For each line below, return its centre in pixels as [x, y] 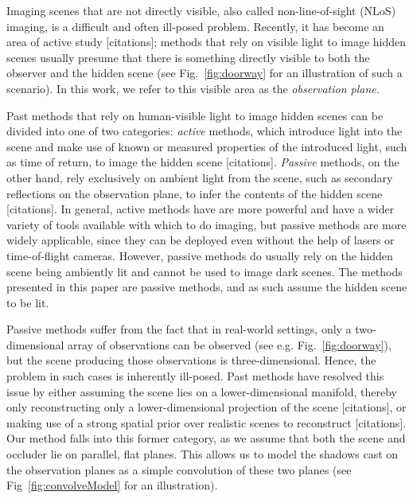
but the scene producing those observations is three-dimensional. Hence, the [191, 360]
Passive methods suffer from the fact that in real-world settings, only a [179, 329]
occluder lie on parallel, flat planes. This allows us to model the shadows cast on [203, 454]
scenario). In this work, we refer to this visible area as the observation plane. [193, 88]
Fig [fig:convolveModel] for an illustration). [112, 485]
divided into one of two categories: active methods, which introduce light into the [205, 131]
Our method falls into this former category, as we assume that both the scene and [206, 438]
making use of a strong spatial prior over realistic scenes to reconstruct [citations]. [206, 422]
